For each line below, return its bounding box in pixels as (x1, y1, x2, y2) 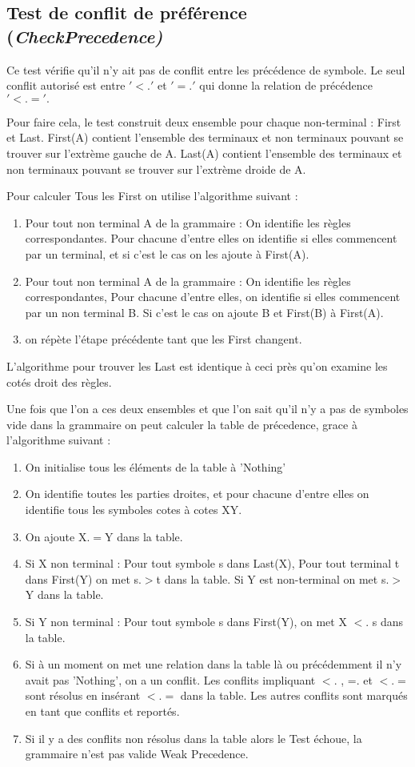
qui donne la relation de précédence (199, 77, 373, 94)
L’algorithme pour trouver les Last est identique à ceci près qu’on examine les (6, 357, 388, 374)
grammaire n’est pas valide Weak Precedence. (25, 745, 249, 762)
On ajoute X (25, 528, 87, 544)
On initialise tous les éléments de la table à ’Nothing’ (25, 458, 286, 475)
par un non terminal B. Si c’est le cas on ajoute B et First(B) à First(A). (25, 303, 384, 320)
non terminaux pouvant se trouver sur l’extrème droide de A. (6, 160, 306, 177)
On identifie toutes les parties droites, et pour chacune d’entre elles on (25, 485, 369, 502)
